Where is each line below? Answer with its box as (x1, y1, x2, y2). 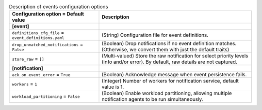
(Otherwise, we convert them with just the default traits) (101, 46, 229, 53)
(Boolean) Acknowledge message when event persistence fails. (101, 71, 247, 78)
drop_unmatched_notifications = (12, 41, 83, 48)
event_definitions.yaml (12, 35, 65, 41)
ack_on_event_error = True (12, 71, 70, 78)
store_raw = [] (12, 55, 45, 62)
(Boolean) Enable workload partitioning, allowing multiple (101, 90, 232, 96)
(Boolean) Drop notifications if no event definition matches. (101, 40, 237, 47)
